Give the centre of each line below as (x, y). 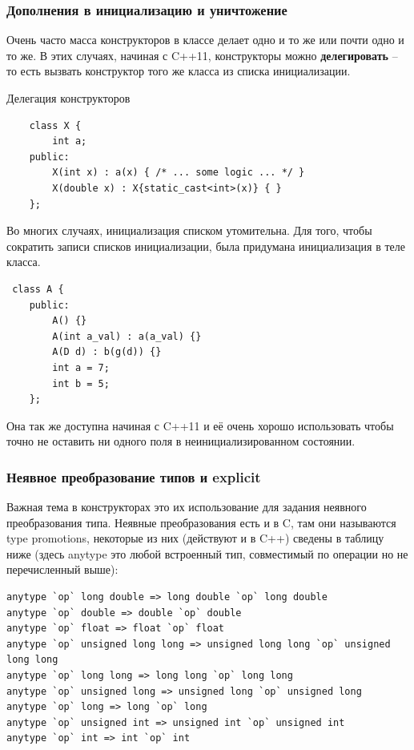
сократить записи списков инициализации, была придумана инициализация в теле (206, 246)
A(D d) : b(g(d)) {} (107, 352)
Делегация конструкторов (68, 98)
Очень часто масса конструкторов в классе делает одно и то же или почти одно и (205, 40)
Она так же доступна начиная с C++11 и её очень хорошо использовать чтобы (200, 425)
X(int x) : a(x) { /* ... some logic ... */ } (179, 173)
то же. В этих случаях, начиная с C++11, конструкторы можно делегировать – (202, 55)
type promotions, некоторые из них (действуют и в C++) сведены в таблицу (195, 538)
